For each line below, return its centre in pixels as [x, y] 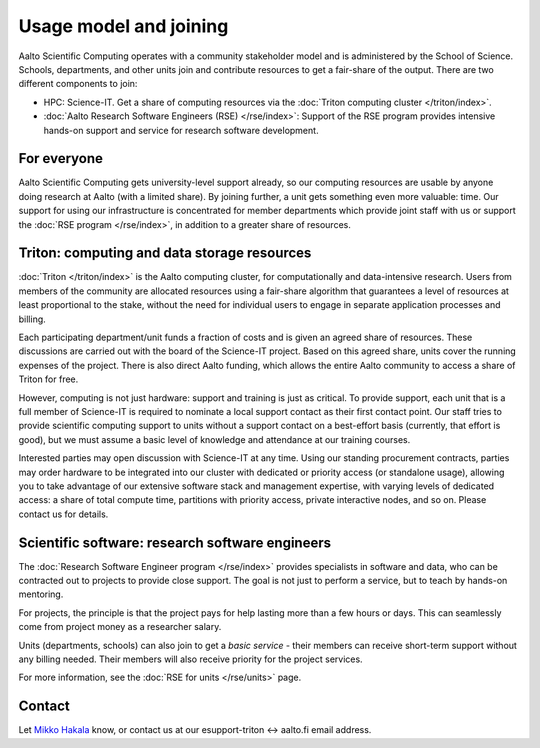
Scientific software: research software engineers [175, 542]
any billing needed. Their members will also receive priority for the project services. [191, 659]
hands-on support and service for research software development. [181, 130]
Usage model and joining [123, 26]
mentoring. [41, 594]
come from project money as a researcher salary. [120, 627]
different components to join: [78, 84]
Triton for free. [48, 379]
